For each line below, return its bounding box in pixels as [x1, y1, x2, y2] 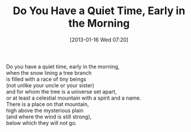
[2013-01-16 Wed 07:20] [70, 36, 129, 43]
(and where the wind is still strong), [6, 113, 92, 120]
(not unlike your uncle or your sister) [6, 81, 94, 89]
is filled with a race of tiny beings [6, 75, 87, 82]
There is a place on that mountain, [6, 100, 90, 107]
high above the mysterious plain [6, 107, 84, 114]
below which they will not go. [6, 119, 77, 126]
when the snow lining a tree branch [6, 69, 92, 76]
